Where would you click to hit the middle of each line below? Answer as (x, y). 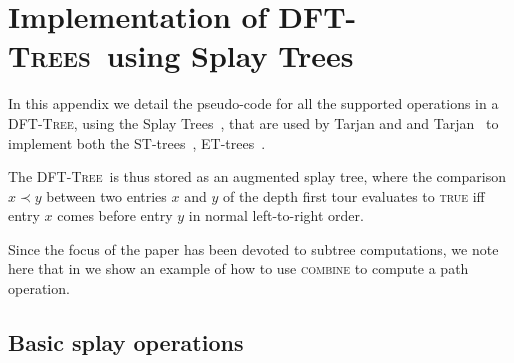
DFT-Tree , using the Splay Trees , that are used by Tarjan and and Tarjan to (253, 122)
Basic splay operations (126, 342)
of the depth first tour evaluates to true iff (353, 195)
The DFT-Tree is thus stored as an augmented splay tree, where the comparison (257, 176)
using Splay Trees (230, 55)
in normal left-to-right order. (276, 215)
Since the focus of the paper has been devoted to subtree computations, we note (253, 248)
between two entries (106, 195)
